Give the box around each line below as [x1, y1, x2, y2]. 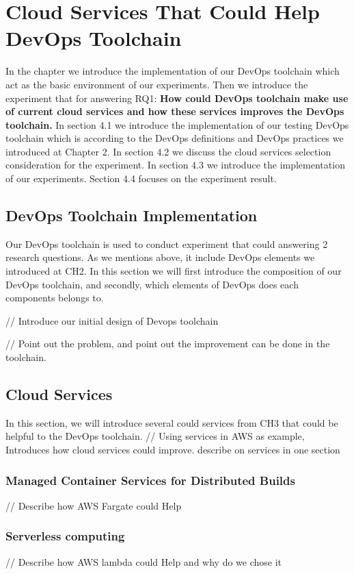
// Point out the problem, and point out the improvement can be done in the [5, 336, 330, 351]
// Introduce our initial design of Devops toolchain [5, 313, 219, 327]
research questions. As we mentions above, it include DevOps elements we [5, 250, 315, 264]
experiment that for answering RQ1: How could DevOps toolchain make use [5, 90, 349, 105]
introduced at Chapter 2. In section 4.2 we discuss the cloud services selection [5, 144, 331, 158]
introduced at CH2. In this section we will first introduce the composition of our [5, 264, 342, 278]
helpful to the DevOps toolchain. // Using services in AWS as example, [5, 429, 305, 443]
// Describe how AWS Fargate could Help [5, 498, 182, 512]
